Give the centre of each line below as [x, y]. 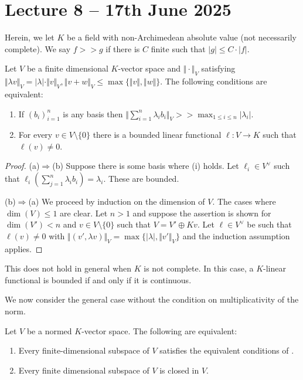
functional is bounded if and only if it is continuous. [98, 279]
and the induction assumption [236, 235]
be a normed [49, 330]
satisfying [218, 68]
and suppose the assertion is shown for [202, 213]
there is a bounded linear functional [157, 135]
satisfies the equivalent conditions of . [227, 350]
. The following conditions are [214, 81]
